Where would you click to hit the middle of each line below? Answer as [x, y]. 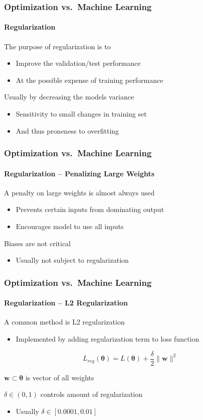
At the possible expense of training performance [89, 80]
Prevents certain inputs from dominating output [90, 209]
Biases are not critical [38, 243]
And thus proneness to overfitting [67, 130]
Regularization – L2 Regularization [66, 303]
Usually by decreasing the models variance [69, 97]
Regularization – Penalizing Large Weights [79, 173]
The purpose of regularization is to [57, 46]
